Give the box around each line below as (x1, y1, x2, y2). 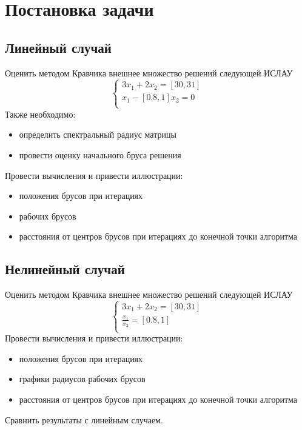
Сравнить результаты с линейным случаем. (5, 413, 163, 426)
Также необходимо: (5, 107, 76, 120)
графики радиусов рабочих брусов (19, 372, 146, 385)
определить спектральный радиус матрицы (19, 128, 176, 141)
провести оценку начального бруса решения (19, 148, 181, 161)
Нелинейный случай (5, 260, 125, 278)
